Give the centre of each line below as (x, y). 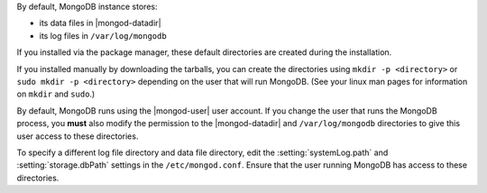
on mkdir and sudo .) (56, 94)
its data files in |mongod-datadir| (100, 23)
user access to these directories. (78, 136)
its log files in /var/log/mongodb (103, 35)
